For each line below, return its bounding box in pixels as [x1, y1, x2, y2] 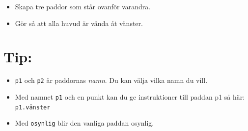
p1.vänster [15, 104, 51, 111]
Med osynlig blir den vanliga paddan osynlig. [15, 118, 154, 128]
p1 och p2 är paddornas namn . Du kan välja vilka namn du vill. [15, 75, 208, 85]
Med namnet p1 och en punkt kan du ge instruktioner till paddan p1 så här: [15, 91, 245, 102]
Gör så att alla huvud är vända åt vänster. [15, 18, 143, 28]
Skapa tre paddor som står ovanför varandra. [15, 1, 151, 11]
